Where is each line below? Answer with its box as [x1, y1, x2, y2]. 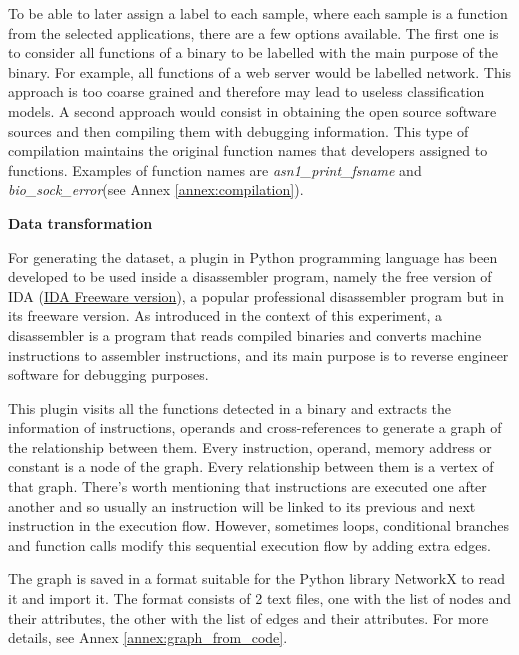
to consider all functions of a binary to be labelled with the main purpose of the [8, 42, 498, 63]
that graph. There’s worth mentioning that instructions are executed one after [8, 476, 487, 497]
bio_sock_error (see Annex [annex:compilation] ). [8, 179, 304, 200]
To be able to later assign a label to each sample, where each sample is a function [8, 3, 508, 23]
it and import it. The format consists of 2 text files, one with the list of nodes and [8, 588, 511, 609]
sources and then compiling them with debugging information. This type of [8, 120, 469, 141]
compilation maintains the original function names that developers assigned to [8, 140, 488, 161]
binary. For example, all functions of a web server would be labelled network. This [8, 61, 512, 82]
